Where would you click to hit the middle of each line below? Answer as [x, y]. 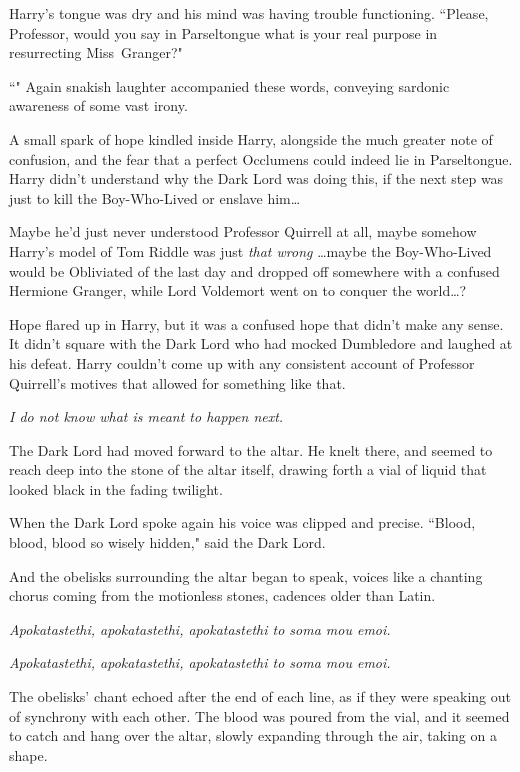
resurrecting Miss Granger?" [96, 52]
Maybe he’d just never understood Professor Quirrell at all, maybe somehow [243, 231]
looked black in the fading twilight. [116, 488]
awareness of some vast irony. [98, 105]
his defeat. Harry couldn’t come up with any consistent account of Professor [242, 362]
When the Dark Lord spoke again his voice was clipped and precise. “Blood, [242, 522]
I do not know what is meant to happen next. [146, 416]
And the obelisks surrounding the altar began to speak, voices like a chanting [246, 575]
